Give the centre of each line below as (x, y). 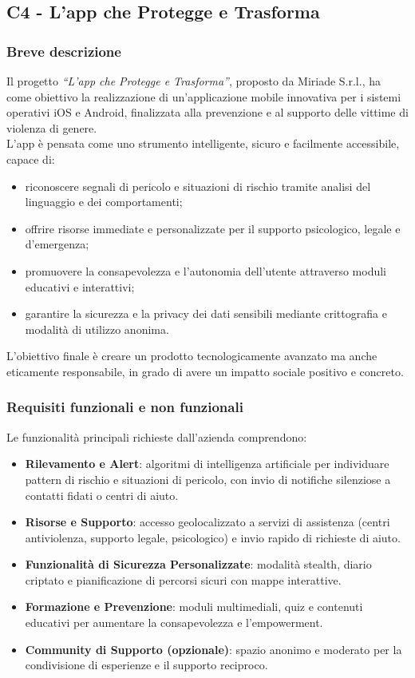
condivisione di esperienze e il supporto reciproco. (146, 665)
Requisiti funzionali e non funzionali (125, 407)
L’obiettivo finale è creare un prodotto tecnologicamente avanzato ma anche (192, 356)
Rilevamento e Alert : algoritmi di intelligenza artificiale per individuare (207, 464)
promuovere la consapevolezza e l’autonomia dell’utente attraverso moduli (206, 270)
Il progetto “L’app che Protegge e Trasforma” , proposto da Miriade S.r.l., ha (194, 81)
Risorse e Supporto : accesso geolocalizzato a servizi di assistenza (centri (207, 522)
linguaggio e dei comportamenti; (104, 202)
